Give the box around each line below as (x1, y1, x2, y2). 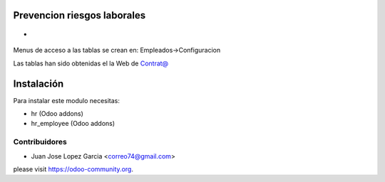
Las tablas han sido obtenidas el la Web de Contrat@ (13, 59, 169, 68)
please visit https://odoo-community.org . (13, 165, 133, 173)
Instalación (13, 77, 64, 90)
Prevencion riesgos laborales (13, 9, 146, 21)
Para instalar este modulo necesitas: (13, 96, 120, 105)
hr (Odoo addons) (31, 109, 83, 118)
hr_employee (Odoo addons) (31, 119, 115, 128)
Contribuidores (13, 137, 67, 147)
